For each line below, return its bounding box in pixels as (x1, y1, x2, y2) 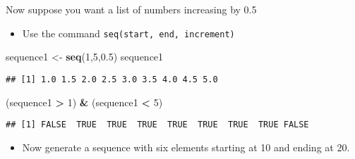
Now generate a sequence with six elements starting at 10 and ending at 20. (22, 139, 350, 154)
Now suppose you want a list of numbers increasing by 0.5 (6, 2, 257, 16)
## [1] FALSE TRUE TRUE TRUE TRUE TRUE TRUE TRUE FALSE (6, 120, 309, 130)
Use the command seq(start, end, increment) (22, 25, 235, 40)
